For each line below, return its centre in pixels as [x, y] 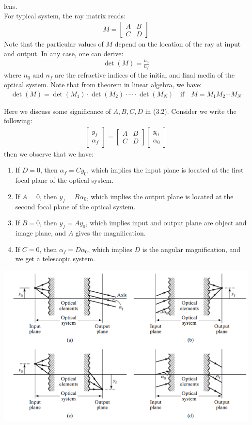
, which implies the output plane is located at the [160, 196]
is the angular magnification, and [191, 249]
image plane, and [41, 233]
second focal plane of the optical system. [75, 206]
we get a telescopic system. [55, 259]
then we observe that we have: [49, 153]
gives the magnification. [110, 233]
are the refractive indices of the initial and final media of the [145, 75]
